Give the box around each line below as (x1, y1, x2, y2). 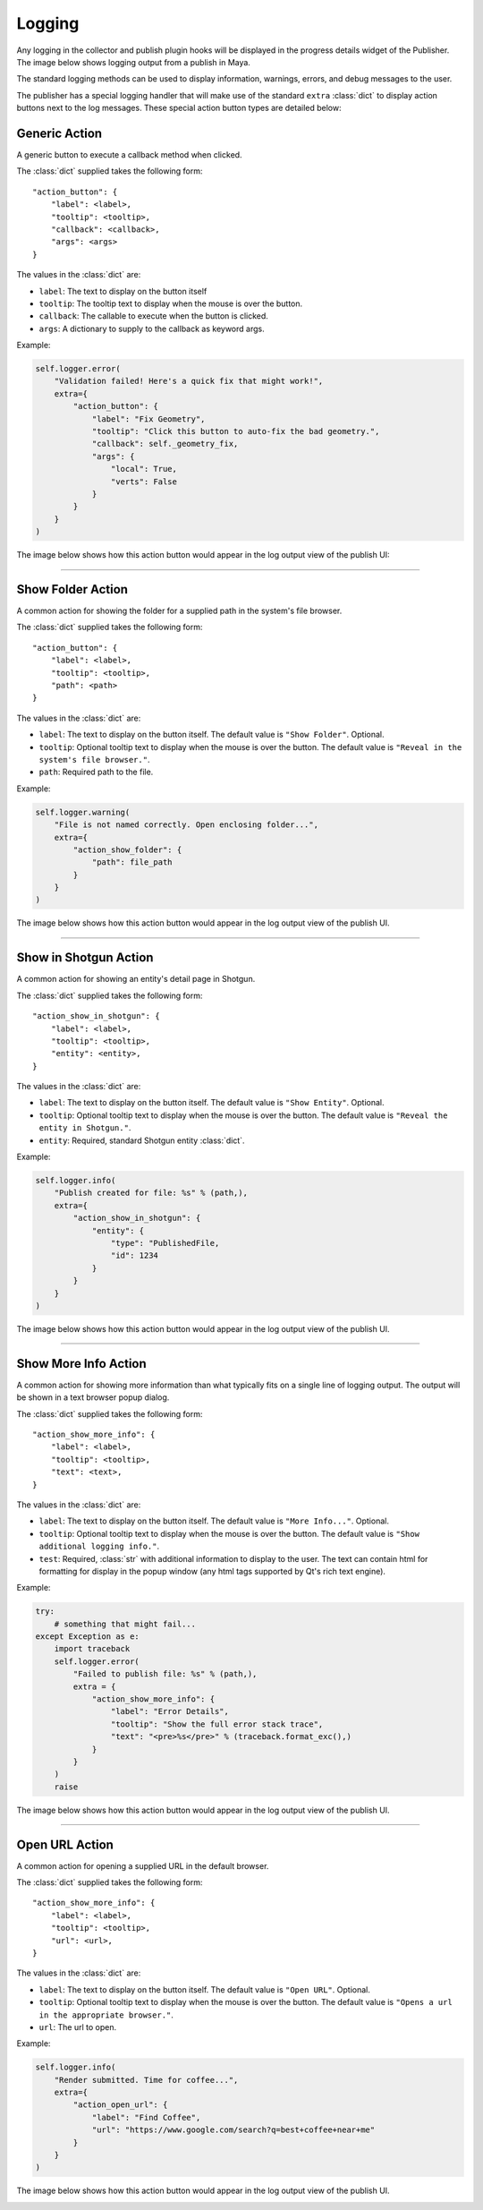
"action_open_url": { (72, 2100, 168, 2110)
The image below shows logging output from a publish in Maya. (16, 56, 250, 67)
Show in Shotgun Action (16, 950, 154, 966)
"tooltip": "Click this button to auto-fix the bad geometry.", (91, 426, 380, 437)
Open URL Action (16, 1837, 114, 1852)
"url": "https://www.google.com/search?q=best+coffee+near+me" (91, 2125, 376, 2135)
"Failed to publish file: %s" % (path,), (72, 1669, 258, 1679)
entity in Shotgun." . (38, 1122, 131, 1133)
